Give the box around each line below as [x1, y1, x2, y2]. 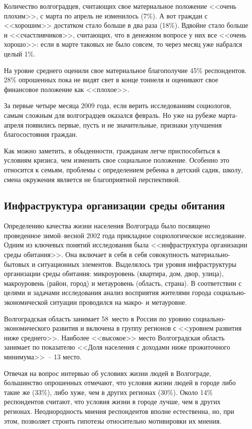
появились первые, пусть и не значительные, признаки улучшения [25, 119, 222, 130]
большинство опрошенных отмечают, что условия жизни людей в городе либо [4, 377, 236, 388]
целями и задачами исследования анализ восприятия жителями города [4, 287, 212, 298]
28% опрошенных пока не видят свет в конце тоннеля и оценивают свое [4, 75, 218, 85]
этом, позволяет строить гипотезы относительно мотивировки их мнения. [4, 415, 221, 426]
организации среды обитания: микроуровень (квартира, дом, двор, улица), [4, 268, 224, 279]
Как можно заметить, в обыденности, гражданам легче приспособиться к [4, 145, 221, 155]
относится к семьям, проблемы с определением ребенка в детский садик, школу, [4, 164, 243, 174]
